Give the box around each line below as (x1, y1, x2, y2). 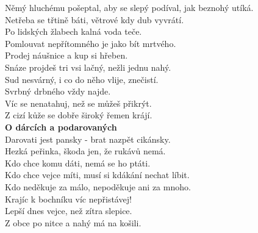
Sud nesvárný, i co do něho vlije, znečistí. (5, 73, 159, 85)
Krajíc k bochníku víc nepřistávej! (5, 192, 132, 205)
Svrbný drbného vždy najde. (5, 85, 111, 98)
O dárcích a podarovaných (5, 120, 117, 133)
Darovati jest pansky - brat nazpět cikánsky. (5, 132, 171, 145)
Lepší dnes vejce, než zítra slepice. (5, 204, 132, 217)
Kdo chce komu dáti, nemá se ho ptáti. (5, 156, 151, 169)
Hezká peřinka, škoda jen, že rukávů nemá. (5, 145, 166, 157)
